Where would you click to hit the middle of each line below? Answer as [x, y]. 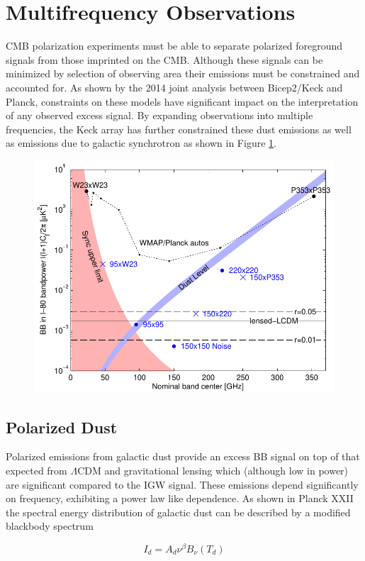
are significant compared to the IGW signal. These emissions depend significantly [182, 484]
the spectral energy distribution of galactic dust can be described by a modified [178, 512]
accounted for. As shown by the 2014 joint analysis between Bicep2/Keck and [174, 87]
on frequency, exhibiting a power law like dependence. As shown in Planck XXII [180, 498]
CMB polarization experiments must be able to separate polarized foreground [174, 46]
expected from [36, 470]
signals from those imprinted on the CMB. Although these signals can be [164, 59]
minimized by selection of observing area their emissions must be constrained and [183, 73]
